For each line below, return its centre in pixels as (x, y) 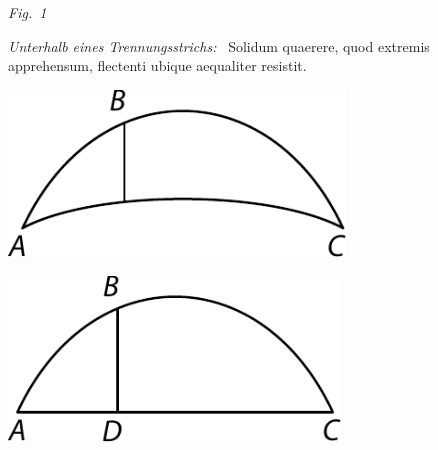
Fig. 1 (27, 12)
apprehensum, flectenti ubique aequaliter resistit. (157, 65)
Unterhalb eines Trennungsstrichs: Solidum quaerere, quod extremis (219, 45)
